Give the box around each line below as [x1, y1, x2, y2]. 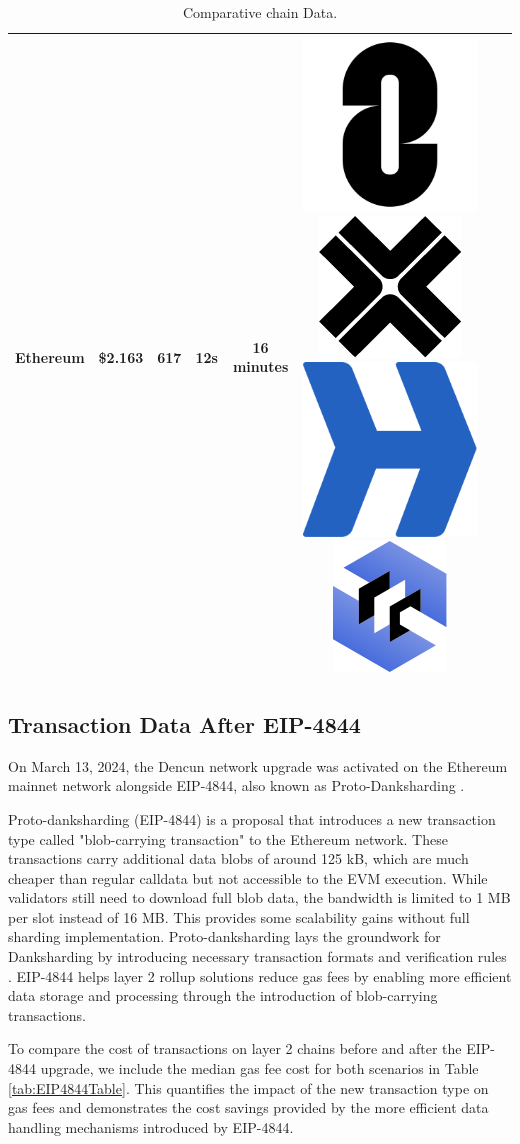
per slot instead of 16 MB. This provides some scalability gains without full [8, 906, 470, 927]
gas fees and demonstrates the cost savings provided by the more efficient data [8, 1097, 489, 1118]
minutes [232, 356, 289, 377]
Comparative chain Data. [182, 2, 338, 22]
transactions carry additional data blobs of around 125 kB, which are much [8, 848, 469, 869]
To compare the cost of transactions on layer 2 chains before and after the [8, 1038, 462, 1059]
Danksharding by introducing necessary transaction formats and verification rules [8, 946, 507, 967]
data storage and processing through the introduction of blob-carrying [8, 985, 438, 1006]
